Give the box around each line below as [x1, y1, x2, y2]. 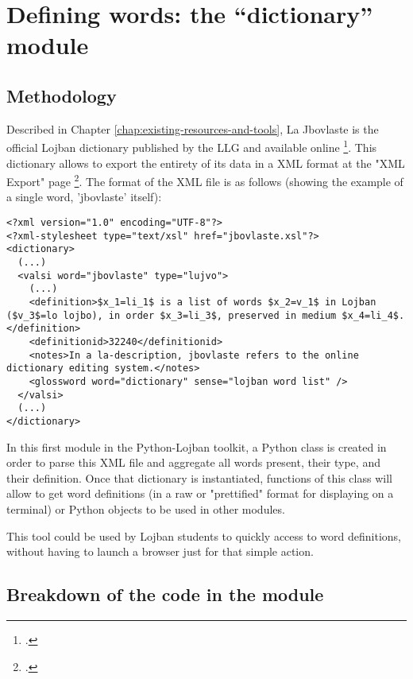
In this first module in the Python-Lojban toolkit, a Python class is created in [6, 438, 387, 455]
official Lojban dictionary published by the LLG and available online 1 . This [6, 137, 377, 156]
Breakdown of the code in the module [6, 582, 324, 607]
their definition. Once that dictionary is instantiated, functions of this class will [6, 469, 392, 486]
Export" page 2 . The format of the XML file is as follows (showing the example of [6, 171, 403, 189]
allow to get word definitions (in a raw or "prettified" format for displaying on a [6, 485, 394, 502]
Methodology [6, 83, 117, 107]
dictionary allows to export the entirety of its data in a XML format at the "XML [6, 154, 405, 171]
